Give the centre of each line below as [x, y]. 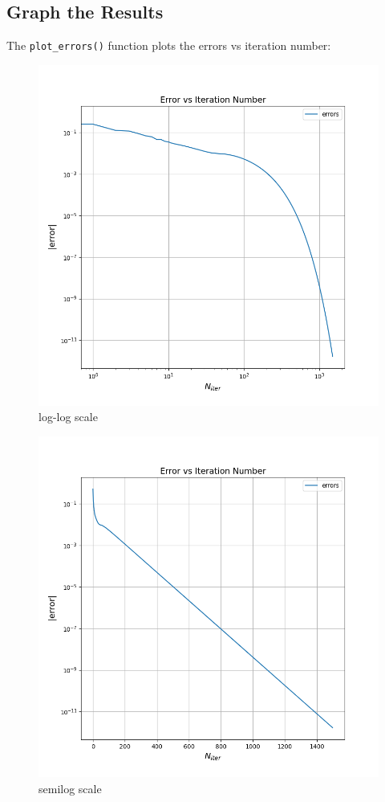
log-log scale [68, 417]
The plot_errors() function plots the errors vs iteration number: [169, 45]
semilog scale [70, 788]
